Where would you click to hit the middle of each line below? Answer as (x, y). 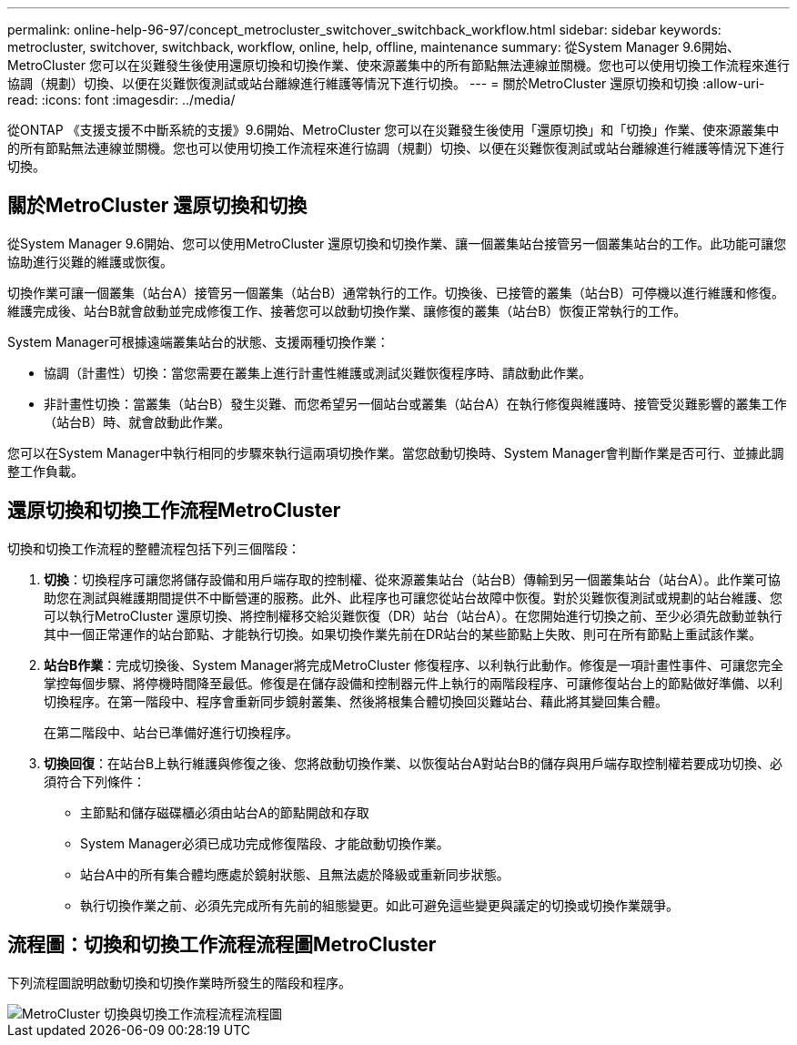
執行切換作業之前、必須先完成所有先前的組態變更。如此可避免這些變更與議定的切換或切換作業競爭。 (379, 905)
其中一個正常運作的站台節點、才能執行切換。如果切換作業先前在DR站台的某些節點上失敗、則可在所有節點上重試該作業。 (403, 634)
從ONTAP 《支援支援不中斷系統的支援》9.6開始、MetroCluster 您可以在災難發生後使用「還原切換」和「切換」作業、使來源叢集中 (393, 130)
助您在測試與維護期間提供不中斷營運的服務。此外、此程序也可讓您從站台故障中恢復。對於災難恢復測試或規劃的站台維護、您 (413, 597)
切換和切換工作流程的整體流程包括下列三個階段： (154, 548)
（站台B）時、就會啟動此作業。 (137, 421)
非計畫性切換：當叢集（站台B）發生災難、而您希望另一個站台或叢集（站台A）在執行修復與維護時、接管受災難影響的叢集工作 (415, 403)
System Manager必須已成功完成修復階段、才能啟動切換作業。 (265, 843)
